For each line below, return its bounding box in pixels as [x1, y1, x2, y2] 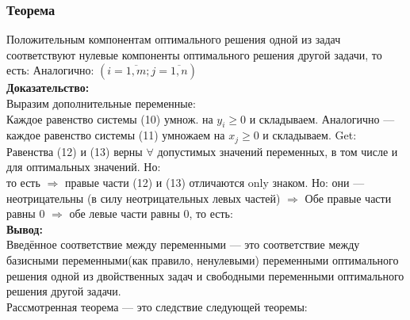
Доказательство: [6, 79, 90, 96]
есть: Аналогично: [6, 62, 94, 78]
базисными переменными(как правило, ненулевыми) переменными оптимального [6, 252, 399, 268]
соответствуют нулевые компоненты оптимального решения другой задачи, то [6, 46, 382, 63]
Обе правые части [305, 189, 392, 206]
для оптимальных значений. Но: [6, 158, 161, 175]
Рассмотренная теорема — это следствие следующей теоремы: [6, 298, 308, 314]
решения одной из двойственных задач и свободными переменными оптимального [6, 267, 404, 284]
